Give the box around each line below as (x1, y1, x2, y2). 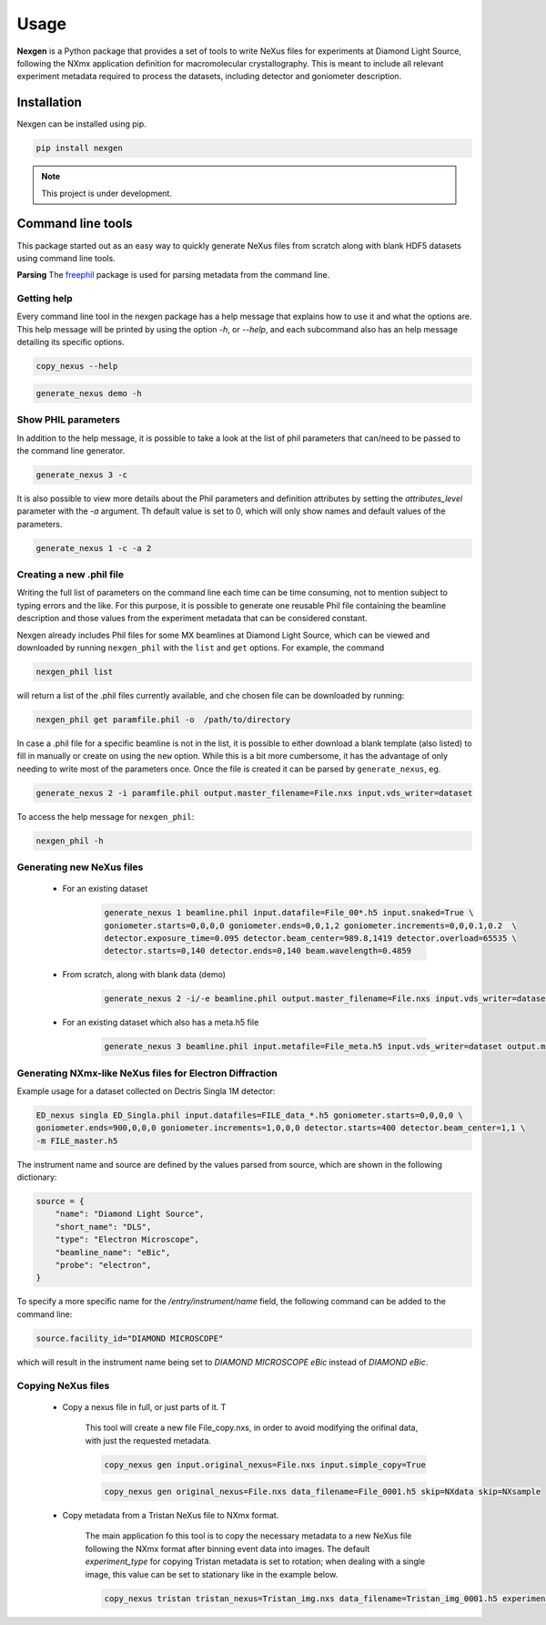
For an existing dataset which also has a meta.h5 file (62, 1017, 259, 1028)
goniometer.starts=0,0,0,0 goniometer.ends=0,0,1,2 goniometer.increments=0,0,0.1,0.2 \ (104, 920, 518, 931)
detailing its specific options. (16, 337, 125, 348)
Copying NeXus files (16, 1379, 110, 1392)
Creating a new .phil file (16, 567, 125, 580)
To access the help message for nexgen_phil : (16, 811, 195, 822)
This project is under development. (41, 188, 173, 199)
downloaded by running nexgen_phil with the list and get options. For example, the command (16, 642, 385, 653)
